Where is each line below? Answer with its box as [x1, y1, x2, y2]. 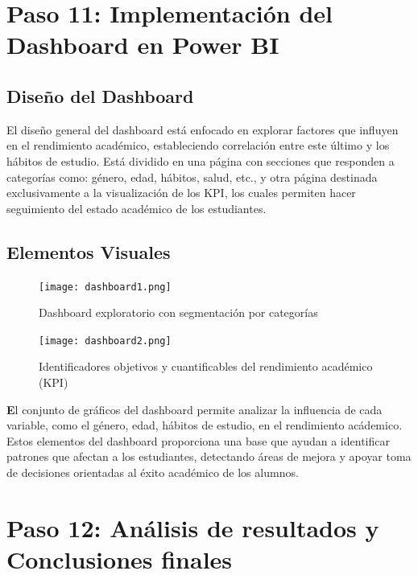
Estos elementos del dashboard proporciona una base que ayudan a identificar [6, 432, 390, 449]
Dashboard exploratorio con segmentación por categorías [39, 304, 318, 321]
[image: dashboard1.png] [39, 281, 172, 293]
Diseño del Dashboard [6, 83, 194, 108]
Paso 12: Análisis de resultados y [6, 511, 379, 544]
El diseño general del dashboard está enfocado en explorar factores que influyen [6, 121, 399, 138]
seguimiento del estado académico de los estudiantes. [6, 199, 267, 216]
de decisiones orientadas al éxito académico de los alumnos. [6, 464, 299, 480]
